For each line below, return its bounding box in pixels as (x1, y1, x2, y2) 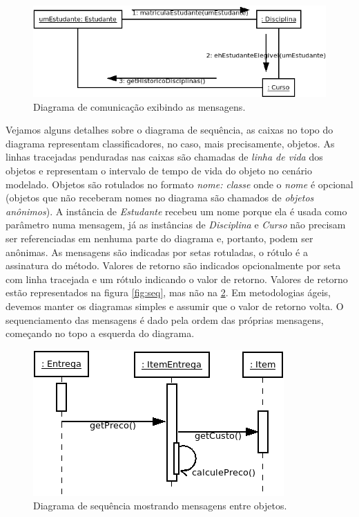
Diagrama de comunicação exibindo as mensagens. (33, 99, 246, 114)
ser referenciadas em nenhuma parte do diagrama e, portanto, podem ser (6, 231, 313, 246)
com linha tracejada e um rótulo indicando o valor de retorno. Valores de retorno (6, 271, 348, 286)
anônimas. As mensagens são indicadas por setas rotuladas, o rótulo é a (6, 244, 308, 259)
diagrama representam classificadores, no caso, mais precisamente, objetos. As (6, 136, 335, 150)
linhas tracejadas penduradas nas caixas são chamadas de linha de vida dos (6, 149, 323, 164)
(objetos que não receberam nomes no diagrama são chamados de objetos (6, 190, 314, 205)
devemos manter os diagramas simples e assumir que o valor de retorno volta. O (6, 299, 344, 313)
